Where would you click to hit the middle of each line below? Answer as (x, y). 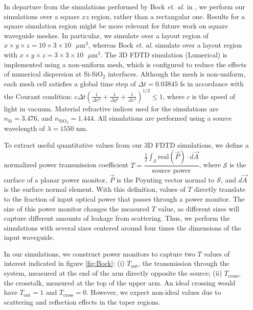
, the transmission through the (184, 263)
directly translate (220, 189)
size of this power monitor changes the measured (77, 208)
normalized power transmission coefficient (66, 165)
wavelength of (24, 128)
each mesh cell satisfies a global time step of (70, 83)
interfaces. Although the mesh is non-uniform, (177, 74)
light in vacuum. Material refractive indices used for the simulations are (111, 108)
